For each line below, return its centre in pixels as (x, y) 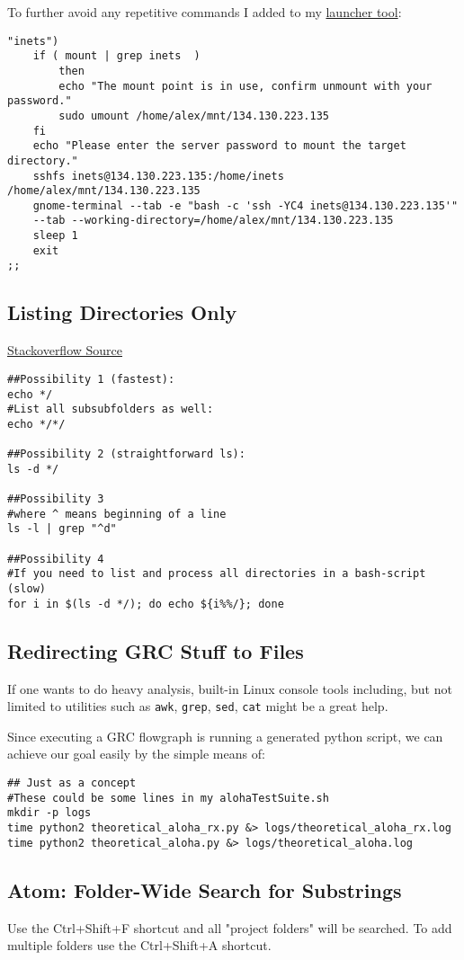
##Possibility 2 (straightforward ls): (126, 454)
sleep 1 (55, 236)
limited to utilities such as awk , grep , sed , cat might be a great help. (198, 706)
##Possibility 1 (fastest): (91, 379)
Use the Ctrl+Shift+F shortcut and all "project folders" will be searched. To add (230, 927)
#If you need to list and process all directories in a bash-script (217, 574)
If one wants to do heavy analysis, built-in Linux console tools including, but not (230, 688)
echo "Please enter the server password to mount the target (219, 146)
